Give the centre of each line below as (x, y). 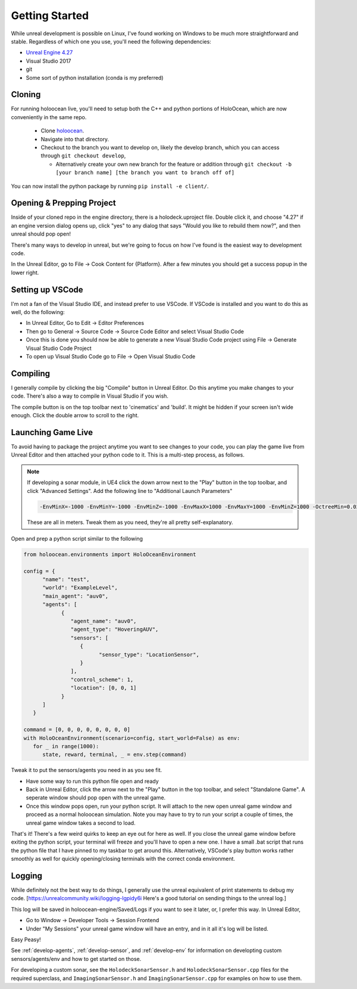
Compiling (31, 373)
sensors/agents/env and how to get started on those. (76, 959)
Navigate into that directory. (75, 139)
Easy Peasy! (26, 940)
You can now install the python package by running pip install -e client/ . (110, 186)
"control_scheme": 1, (102, 679)
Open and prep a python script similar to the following (77, 538)
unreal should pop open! (41, 234)
